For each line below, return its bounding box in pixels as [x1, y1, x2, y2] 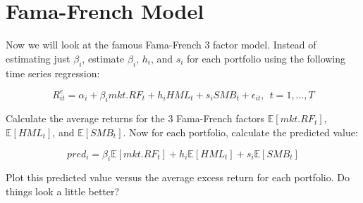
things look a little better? [6, 183, 120, 198]
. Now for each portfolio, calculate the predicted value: [123, 125, 358, 139]
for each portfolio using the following [187, 51, 346, 65]
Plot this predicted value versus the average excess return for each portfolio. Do [6, 170, 350, 185]
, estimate [82, 51, 125, 65]
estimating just [6, 51, 70, 65]
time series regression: [6, 65, 100, 80]
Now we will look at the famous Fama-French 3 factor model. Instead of [6, 37, 316, 52]
